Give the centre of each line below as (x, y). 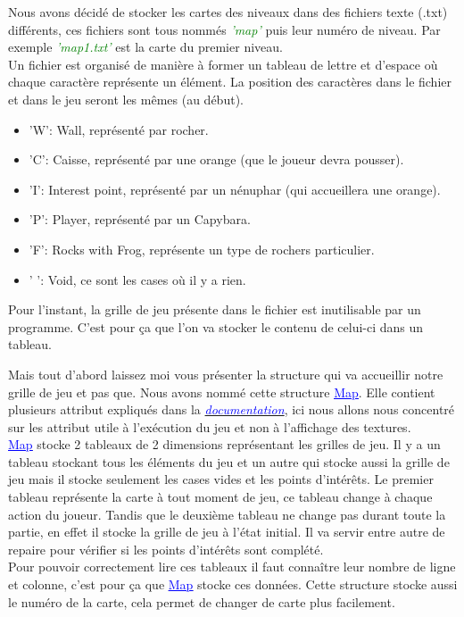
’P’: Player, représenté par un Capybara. (140, 219)
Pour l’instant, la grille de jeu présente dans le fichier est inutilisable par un (215, 309)
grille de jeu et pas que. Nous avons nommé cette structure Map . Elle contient (222, 392)
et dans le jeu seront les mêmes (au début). (126, 99)
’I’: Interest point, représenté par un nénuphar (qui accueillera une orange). (235, 189)
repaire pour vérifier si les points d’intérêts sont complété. (166, 549)
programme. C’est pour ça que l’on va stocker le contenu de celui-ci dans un (216, 326)
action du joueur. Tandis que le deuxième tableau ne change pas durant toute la (227, 514)
